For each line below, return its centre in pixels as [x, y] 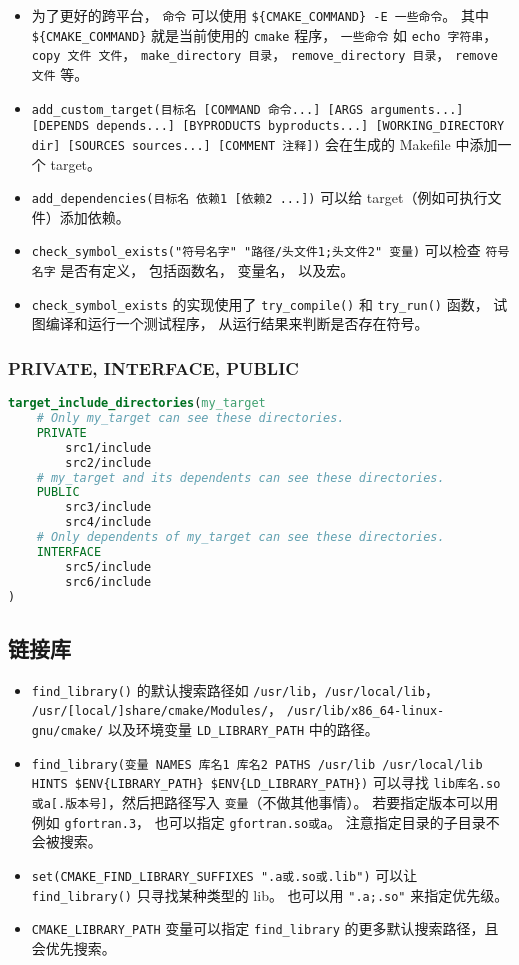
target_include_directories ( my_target [137, 403]
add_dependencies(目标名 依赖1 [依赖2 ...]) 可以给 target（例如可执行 [259, 197]
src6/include [108, 581]
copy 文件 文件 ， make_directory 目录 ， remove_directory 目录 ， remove [264, 54]
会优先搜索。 [73, 947]
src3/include [108, 507]
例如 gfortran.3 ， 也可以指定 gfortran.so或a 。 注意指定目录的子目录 [258, 821]
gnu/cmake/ [67, 730]
